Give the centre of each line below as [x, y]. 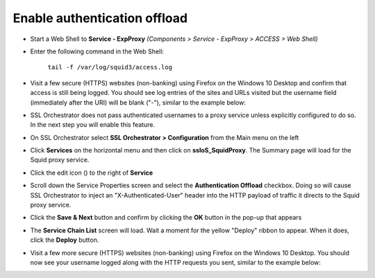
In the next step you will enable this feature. [93, 125]
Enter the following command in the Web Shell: [97, 51]
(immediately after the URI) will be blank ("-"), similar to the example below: [138, 102]
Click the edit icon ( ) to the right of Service [92, 173]
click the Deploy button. [65, 240]
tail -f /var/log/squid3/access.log [110, 67]
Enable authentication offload [100, 18]
